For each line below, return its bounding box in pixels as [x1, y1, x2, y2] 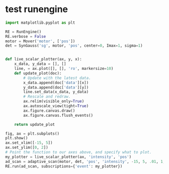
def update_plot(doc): [14, 70, 62, 76]
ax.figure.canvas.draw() [23, 108, 75, 113]
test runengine [5, 4, 68, 15]
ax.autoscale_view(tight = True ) [23, 104, 89, 109]
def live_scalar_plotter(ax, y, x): [5, 57, 82, 62]
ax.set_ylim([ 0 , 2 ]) [5, 145, 49, 150]
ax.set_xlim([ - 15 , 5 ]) [5, 140, 53, 145]
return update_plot [14, 122, 55, 127]
